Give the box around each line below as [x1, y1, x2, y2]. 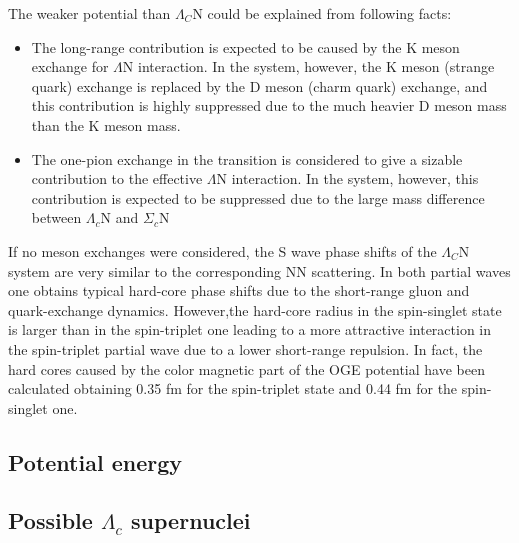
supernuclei [131, 505, 251, 536]
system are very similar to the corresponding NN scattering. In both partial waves [8, 260, 511, 281]
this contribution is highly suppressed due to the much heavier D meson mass [31, 95, 507, 116]
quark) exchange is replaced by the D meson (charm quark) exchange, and [31, 75, 488, 96]
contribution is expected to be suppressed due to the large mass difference [31, 187, 485, 208]
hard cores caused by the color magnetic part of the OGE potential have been [8, 358, 485, 379]
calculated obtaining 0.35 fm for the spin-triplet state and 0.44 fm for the [8, 378, 458, 399]
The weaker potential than [8, 3, 171, 23]
